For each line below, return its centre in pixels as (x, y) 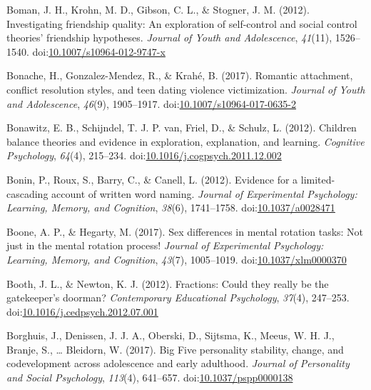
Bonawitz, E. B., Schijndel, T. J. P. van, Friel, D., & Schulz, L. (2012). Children (182, 127)
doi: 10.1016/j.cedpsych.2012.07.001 (82, 311)
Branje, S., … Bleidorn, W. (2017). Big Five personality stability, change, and (175, 349)
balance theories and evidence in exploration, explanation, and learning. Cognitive (185, 141)
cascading (27, 193)
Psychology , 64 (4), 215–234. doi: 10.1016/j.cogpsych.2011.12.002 (144, 155)
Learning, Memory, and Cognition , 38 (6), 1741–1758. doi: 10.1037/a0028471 (171, 207)
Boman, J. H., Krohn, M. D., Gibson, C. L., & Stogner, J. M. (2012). (158, 9)
